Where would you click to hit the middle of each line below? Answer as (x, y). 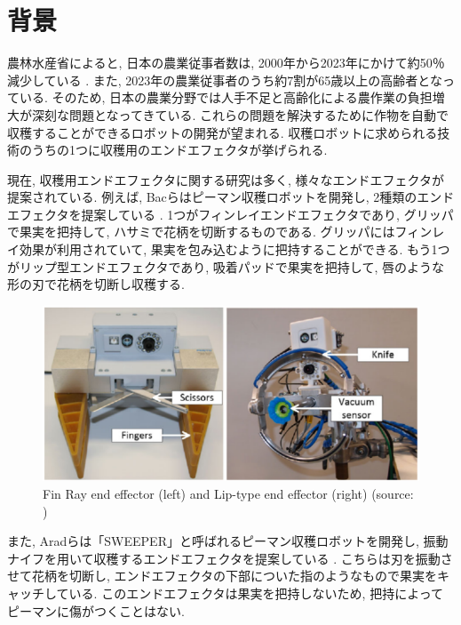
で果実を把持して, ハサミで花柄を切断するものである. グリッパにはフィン (220, 232)
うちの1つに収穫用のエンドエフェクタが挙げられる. (179, 150)
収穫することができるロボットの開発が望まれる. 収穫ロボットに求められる (223, 132)
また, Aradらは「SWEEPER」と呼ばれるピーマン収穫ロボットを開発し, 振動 (228, 541)
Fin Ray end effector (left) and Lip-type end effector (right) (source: (228, 494)
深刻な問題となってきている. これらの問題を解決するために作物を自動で (240, 114)
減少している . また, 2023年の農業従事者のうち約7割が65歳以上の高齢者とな (225, 80)
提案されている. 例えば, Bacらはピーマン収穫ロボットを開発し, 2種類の (212, 197)
